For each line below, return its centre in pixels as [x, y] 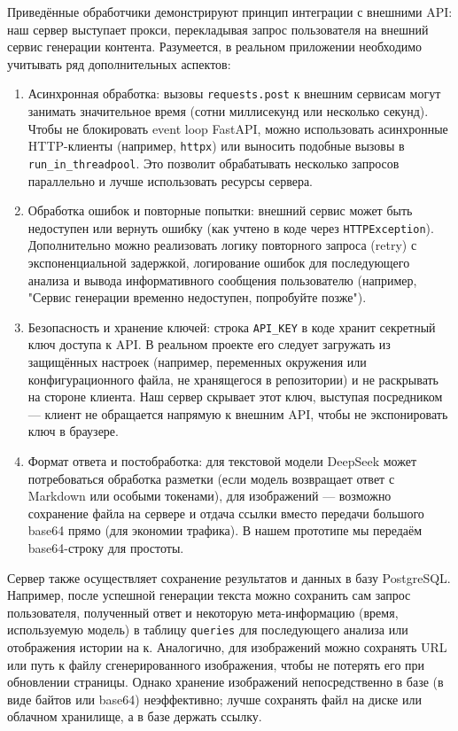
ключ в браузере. [73, 431]
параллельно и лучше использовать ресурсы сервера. [170, 180]
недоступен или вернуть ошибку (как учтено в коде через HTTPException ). [231, 227]
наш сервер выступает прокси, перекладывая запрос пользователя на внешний [218, 29]
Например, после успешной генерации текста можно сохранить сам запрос [209, 595]
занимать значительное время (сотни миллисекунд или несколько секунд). [228, 111]
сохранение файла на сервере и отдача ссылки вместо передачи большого [226, 513]
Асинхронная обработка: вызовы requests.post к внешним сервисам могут [234, 93]
